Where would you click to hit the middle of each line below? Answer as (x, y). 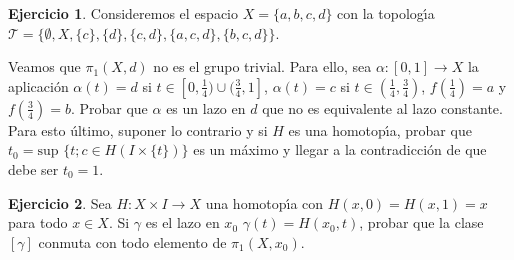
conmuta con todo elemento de (132, 241)
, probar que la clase (421, 222)
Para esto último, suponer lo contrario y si (138, 129)
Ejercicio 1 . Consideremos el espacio (123, 13)
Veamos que (44, 66)
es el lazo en (182, 222)
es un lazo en (206, 107)
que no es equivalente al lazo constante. (382, 107)
